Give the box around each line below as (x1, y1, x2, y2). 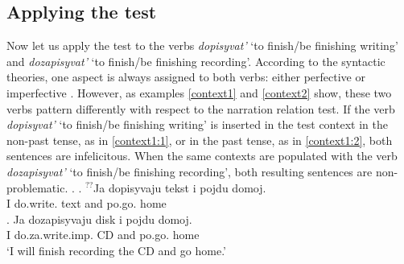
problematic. (6, 179, 68, 196)
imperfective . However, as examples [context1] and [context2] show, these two (6, 84, 392, 101)
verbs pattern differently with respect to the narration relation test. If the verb (6, 100, 395, 117)
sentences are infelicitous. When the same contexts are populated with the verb (6, 147, 398, 164)
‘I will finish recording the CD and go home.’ (6, 241, 226, 258)
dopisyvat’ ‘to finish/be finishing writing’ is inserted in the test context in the (6, 116, 388, 133)
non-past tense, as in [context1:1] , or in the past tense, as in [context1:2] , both (6, 131, 393, 148)
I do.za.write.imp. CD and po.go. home (6, 226, 200, 243)
